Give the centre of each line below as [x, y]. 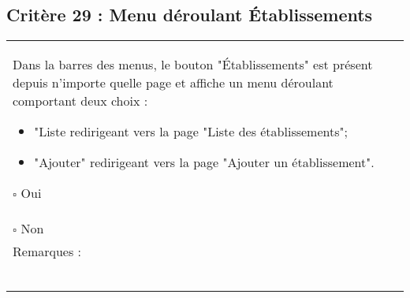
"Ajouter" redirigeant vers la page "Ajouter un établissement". [204, 162]
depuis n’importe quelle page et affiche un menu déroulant [173, 83]
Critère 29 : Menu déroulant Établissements [190, 15]
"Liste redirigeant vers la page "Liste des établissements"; [191, 132]
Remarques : [47, 251]
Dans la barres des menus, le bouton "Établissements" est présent [193, 65]
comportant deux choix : [80, 101]
